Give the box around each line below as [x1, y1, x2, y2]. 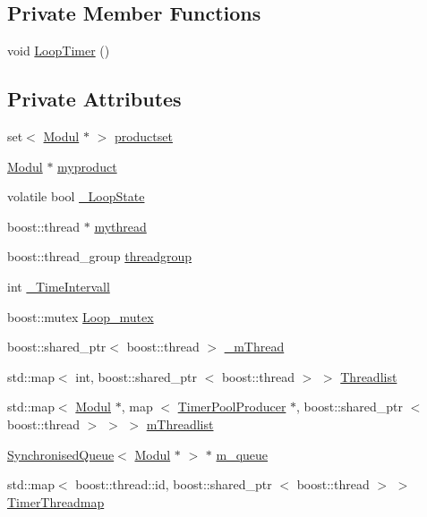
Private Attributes [7, 85, 182, 113]
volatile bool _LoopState [7, 187, 145, 206]
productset [114, 127, 173, 145]
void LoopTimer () [7, 41, 110, 60]
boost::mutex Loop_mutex [7, 307, 154, 326]
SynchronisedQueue [7, 445, 115, 463]
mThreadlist [146, 414, 214, 433]
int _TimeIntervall [7, 276, 110, 295]
